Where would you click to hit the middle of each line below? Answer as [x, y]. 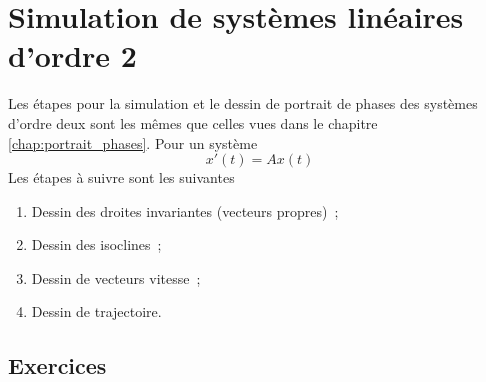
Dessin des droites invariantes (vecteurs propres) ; [185, 210]
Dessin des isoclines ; [96, 244]
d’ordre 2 [72, 55]
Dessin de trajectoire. [96, 311]
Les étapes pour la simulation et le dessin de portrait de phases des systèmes [243, 103]
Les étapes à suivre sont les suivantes [121, 177]
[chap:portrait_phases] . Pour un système [133, 142]
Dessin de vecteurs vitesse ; [116, 277]
